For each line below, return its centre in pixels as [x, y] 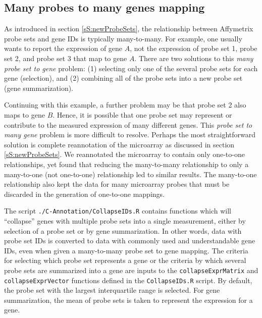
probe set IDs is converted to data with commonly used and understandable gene [130, 241]
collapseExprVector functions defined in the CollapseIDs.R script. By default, [128, 280]
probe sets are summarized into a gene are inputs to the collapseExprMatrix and [131, 270]
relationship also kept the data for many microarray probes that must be [117, 184]
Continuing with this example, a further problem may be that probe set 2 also [125, 105]
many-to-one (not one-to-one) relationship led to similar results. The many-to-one [130, 174]
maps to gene [24, 114]
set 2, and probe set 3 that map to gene [66, 58]
